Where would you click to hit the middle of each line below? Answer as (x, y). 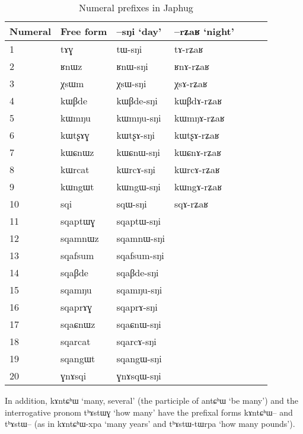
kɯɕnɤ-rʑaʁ (198, 152)
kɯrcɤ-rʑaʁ (197, 169)
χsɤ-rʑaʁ (191, 83)
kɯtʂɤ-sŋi (136, 135)
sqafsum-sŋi (140, 255)
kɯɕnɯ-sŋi (138, 152)
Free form (84, 31)
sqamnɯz (80, 238)
